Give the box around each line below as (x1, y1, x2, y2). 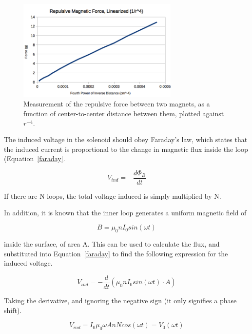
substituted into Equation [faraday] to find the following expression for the (4, 248, 228, 258)
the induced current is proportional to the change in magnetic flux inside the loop (4, 144, 248, 154)
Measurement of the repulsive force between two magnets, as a (23, 99, 210, 109)
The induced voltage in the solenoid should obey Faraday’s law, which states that (4, 134, 248, 145)
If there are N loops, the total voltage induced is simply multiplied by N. (4, 191, 221, 201)
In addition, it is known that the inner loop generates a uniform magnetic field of (4, 207, 247, 217)
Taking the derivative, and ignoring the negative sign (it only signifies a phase (4, 295, 237, 305)
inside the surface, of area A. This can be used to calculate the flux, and (4, 239, 220, 249)
